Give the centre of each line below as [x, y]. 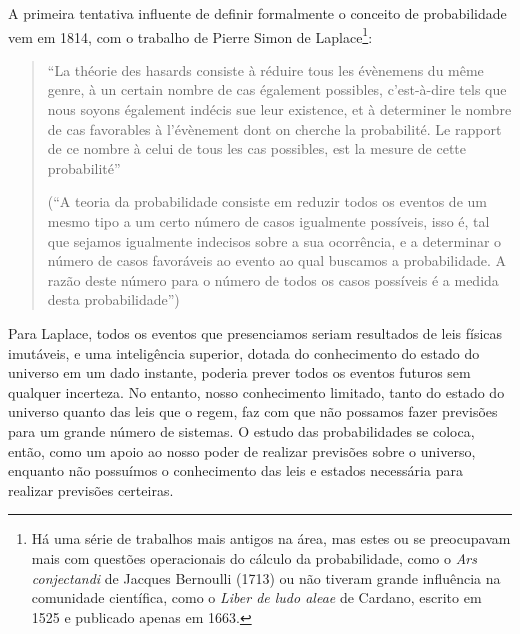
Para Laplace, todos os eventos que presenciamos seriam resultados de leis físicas [255, 332]
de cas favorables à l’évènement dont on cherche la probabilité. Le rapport [274, 128]
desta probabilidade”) [113, 299]
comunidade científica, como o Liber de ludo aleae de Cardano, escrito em [256, 597]
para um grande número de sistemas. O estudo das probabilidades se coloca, [241, 430]
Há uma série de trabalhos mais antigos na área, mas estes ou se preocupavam [271, 538]
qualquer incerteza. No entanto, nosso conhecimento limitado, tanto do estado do [256, 391]
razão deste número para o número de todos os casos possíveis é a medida [273, 279]
